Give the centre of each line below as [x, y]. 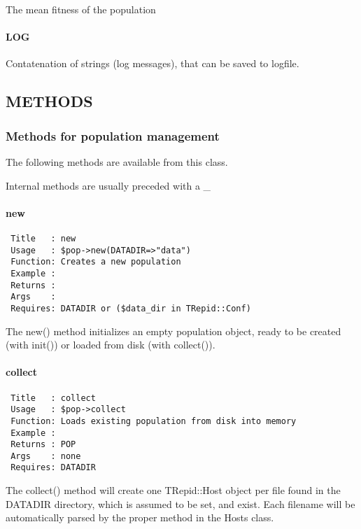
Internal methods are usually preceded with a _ [108, 185]
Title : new [43, 238]
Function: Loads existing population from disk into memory [154, 421]
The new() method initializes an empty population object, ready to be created [174, 331]
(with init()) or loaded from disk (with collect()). [111, 345]
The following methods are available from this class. [117, 161]
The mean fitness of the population [81, 9]
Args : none [46, 456]
